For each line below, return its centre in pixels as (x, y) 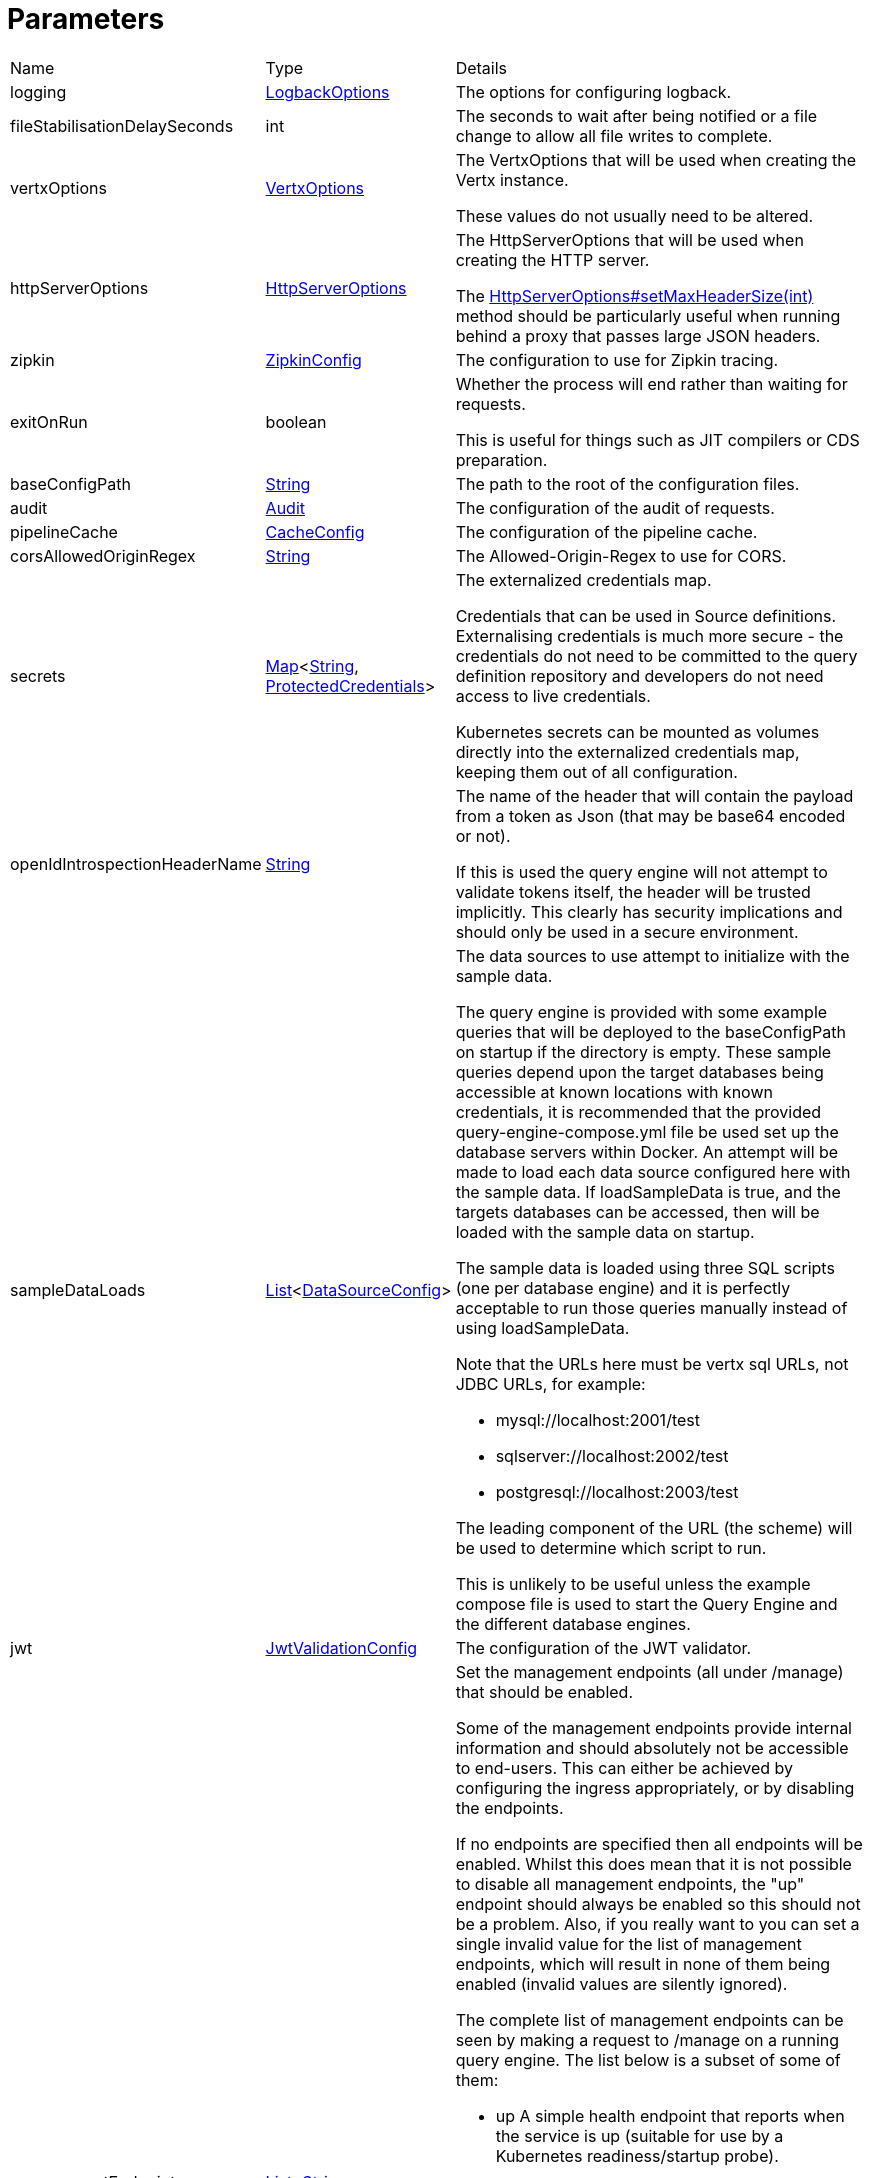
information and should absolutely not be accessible (652, 1747)
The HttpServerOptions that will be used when (629, 239)
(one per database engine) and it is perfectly (623, 1287)
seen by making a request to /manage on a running (647, 2039)
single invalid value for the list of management (628, 1943)
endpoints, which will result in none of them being (643, 1963)
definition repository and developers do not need (639, 675)
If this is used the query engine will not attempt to (641, 871)
